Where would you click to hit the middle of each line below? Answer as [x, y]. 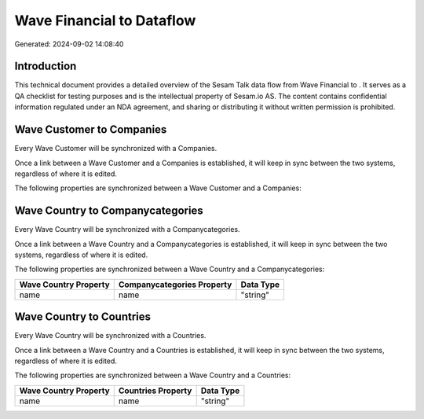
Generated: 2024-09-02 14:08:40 [69, 44]
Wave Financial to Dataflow [105, 20]
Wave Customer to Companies [91, 130]
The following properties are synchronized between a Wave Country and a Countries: [153, 375]
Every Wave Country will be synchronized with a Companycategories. [127, 230]
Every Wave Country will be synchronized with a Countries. [110, 336]
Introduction [46, 66]
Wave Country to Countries [83, 317]
